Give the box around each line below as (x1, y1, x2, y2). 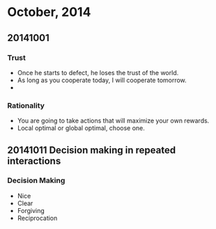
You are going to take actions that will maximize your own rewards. (17, 116, 210, 125)
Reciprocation (17, 214, 58, 222)
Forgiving (17, 206, 45, 214)
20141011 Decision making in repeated (7, 144, 176, 156)
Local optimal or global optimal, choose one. (17, 124, 145, 132)
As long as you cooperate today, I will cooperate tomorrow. (17, 76, 187, 84)
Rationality (7, 100, 45, 110)
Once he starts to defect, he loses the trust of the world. (17, 68, 179, 77)
